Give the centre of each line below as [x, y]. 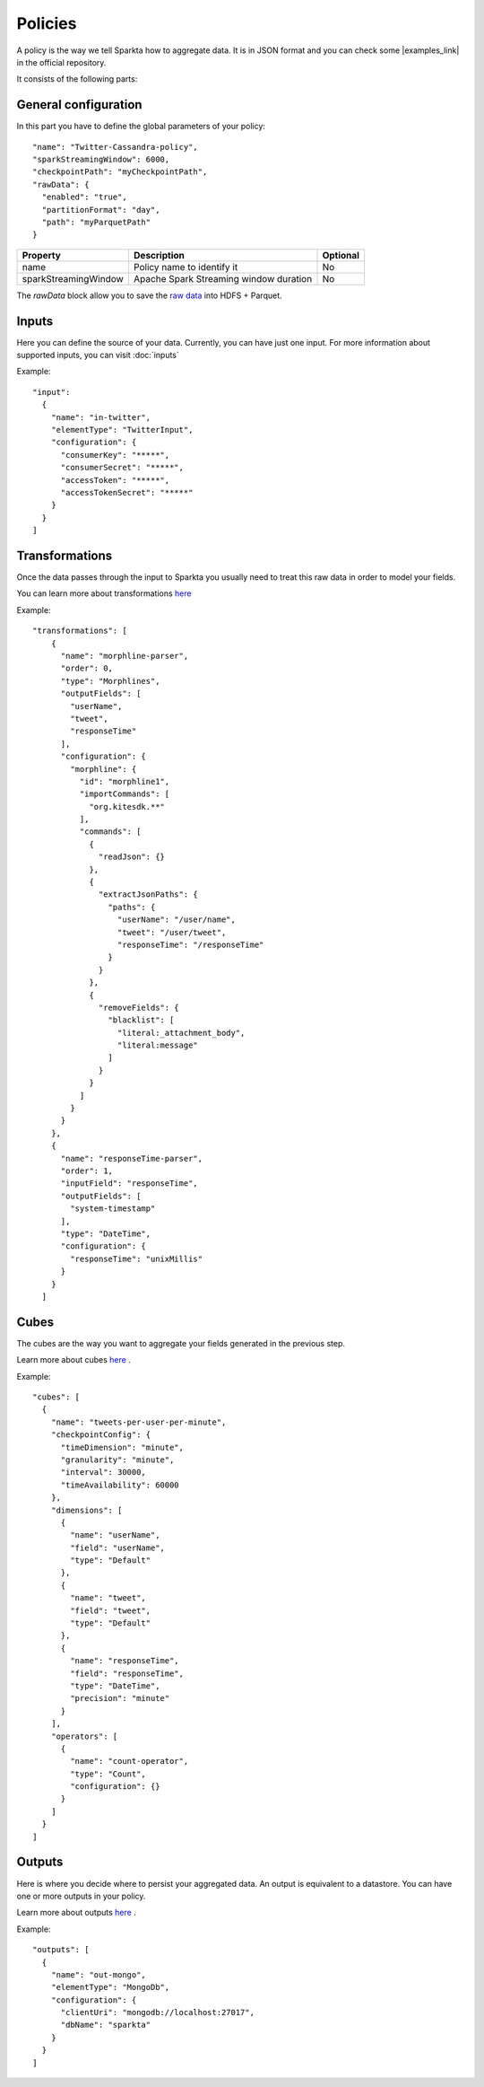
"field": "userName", [118, 1548]
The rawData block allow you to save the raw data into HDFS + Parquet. [149, 295]
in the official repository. [61, 62]
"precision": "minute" [120, 1698]
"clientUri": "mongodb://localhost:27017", [158, 2012]
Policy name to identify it [186, 267]
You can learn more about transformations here [104, 593]
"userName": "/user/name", [177, 920]
